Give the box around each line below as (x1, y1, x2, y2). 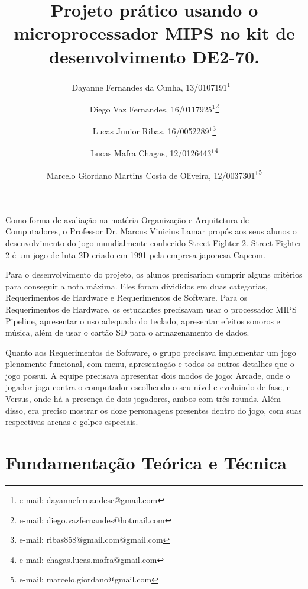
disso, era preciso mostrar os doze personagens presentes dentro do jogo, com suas (5, 404, 302, 416)
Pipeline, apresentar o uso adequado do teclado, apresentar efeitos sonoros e (5, 314, 280, 327)
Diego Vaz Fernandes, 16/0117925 (89, 102, 212, 115)
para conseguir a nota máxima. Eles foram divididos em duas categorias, (5, 279, 268, 292)
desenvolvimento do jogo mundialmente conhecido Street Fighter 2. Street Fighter (5, 236, 302, 249)
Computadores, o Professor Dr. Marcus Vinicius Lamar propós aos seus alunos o (5, 225, 297, 237)
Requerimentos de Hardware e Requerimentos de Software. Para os (5, 291, 248, 304)
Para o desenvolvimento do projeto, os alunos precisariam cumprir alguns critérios (5, 268, 303, 281)
